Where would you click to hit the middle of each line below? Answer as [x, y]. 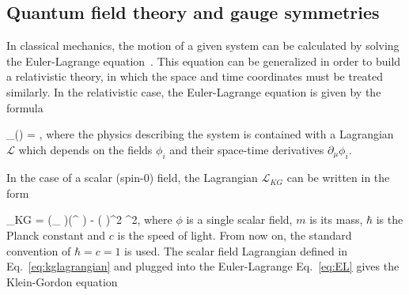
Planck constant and [56, 235]
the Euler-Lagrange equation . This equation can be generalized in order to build [204, 61]
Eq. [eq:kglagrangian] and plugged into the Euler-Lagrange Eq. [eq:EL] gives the [203, 266]
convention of [39, 250]
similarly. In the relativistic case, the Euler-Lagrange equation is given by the [194, 91]
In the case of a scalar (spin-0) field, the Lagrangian [132, 178]
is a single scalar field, [239, 219]
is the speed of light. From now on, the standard [235, 235]
